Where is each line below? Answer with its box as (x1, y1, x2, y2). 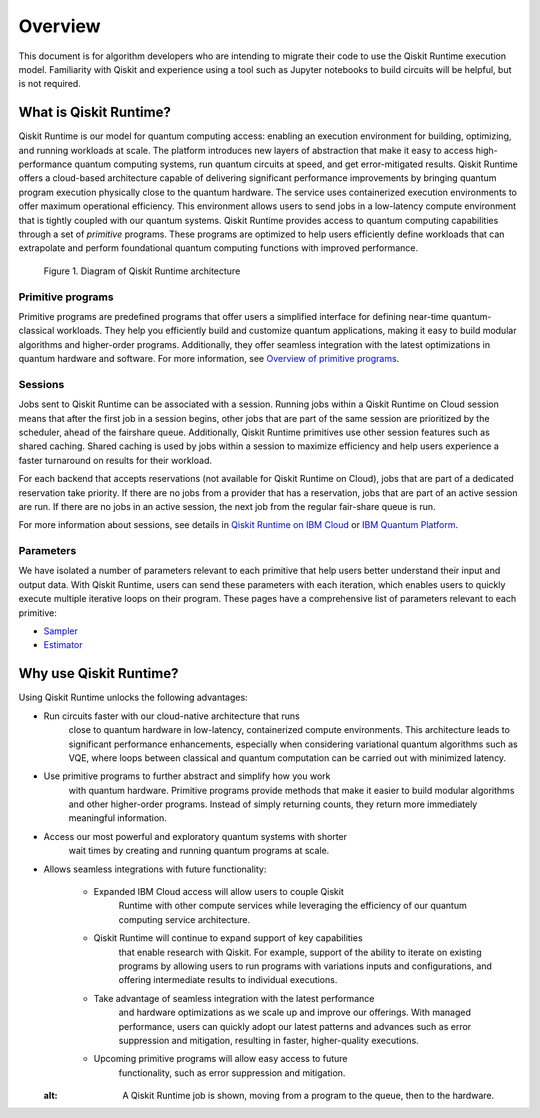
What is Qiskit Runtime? (18, 104, 172, 121)
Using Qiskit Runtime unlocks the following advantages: (18, 691, 249, 704)
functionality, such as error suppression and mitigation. (118, 1066, 346, 1079)
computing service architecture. (118, 913, 250, 925)
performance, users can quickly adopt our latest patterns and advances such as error (118, 1020, 472, 1032)
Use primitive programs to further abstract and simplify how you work (43, 770, 331, 782)
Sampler (43, 625, 79, 637)
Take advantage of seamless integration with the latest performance (93, 992, 375, 1004)
